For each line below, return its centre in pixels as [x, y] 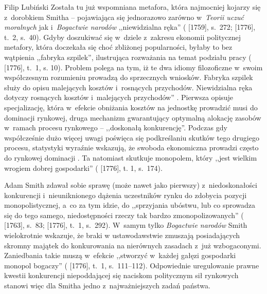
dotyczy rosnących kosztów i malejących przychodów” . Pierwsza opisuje [119, 97]
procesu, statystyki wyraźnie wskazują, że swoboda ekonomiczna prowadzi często [131, 148]
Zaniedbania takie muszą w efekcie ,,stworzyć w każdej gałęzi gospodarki [120, 255]
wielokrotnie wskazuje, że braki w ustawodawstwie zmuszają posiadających [122, 235]
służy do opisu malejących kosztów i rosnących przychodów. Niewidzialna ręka [128, 87]
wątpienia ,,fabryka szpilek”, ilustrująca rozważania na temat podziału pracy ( [128, 57]
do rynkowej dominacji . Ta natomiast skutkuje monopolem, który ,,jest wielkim [131, 157]
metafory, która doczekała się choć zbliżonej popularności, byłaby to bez [118, 47]
